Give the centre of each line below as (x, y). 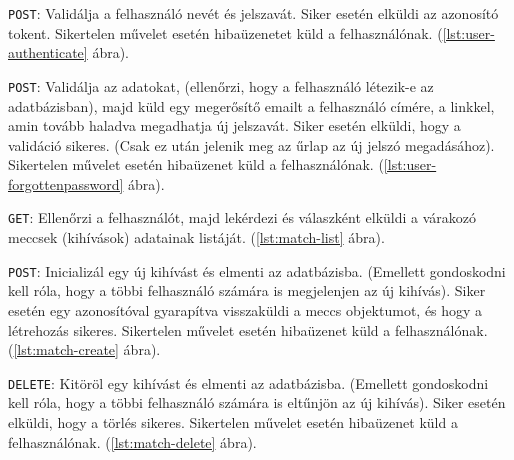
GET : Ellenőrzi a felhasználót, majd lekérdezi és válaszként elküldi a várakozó (242, 217)
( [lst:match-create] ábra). (84, 349)
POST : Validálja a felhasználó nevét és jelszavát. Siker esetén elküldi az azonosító (253, 13)
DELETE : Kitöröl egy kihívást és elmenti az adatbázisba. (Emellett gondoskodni (248, 382)
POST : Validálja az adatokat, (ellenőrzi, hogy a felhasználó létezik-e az (221, 85)
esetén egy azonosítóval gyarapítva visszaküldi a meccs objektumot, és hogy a (245, 309)
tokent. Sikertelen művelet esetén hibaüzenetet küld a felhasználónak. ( (225, 32)
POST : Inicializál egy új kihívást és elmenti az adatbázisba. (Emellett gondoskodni (257, 270)
